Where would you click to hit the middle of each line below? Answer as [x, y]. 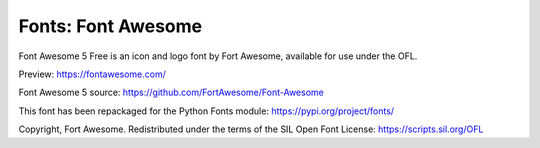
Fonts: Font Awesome [110, 26]
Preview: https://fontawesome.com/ [92, 74]
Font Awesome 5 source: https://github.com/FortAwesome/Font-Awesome [171, 92]
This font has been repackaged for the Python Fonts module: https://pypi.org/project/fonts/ [206, 111]
